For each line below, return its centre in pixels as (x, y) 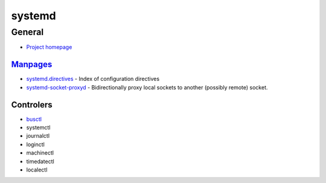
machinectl (40, 153)
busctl (34, 119)
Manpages (32, 64)
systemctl (38, 127)
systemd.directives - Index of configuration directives (93, 79)
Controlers (32, 105)
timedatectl (40, 161)
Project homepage (49, 47)
